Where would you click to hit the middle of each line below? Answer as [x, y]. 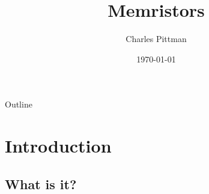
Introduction [58, 146]
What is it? [41, 183]
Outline [19, 104]
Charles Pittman [156, 39]
